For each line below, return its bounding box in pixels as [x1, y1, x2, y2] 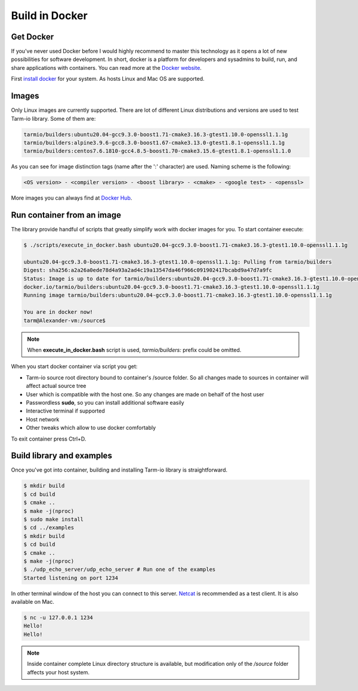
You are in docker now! [23, 308, 94, 316]
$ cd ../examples [23, 524, 75, 531]
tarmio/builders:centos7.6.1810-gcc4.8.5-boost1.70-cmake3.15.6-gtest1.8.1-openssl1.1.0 [23, 148, 292, 155]
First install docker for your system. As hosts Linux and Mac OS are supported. [11, 75, 205, 82]
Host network [26, 415, 60, 423]
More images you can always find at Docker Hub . [11, 194, 132, 201]
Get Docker [11, 32, 54, 42]
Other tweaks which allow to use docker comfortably [26, 424, 156, 432]
